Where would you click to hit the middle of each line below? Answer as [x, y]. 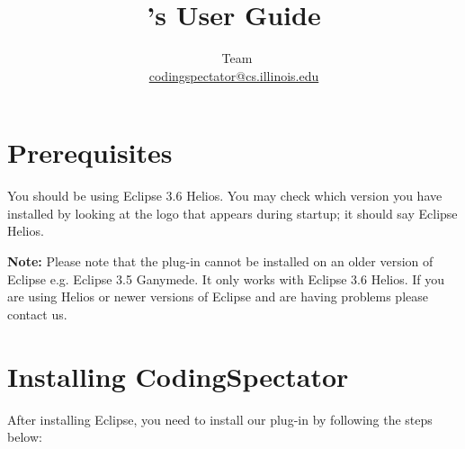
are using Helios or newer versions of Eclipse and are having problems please [218, 296]
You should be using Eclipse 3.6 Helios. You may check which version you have [225, 196]
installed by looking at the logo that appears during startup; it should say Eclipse [232, 213]
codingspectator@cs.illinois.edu [234, 75]
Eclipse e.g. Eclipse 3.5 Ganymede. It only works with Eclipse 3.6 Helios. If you [226, 278]
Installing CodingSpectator [178, 376]
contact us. [37, 314]
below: [25, 437]
